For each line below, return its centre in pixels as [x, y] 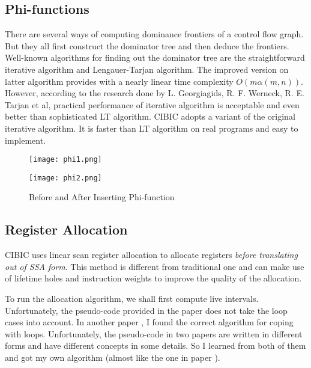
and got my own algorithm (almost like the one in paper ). [113, 357]
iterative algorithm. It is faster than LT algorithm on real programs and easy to [152, 128]
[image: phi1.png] [65, 160]
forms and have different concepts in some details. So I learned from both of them [155, 345]
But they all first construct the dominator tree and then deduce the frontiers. [147, 45]
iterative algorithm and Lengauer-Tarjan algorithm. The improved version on [147, 69]
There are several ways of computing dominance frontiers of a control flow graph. [154, 34]
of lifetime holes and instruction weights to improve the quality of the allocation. [153, 278]
